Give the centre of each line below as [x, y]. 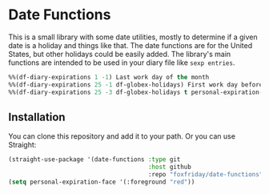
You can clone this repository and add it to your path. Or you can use [122, 136]
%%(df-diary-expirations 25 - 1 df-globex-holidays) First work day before [136, 85]
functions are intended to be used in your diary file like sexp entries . [122, 63]
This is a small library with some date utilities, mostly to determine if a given [133, 37]
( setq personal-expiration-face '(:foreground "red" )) [102, 182]
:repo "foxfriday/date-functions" [205, 175]
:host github [170, 167]
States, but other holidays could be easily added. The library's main [120, 54]
